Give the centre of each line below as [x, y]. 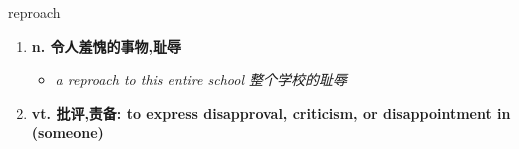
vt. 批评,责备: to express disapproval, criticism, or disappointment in [271, 112]
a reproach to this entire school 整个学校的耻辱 [201, 79]
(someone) [67, 132]
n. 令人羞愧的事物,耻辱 [106, 45]
